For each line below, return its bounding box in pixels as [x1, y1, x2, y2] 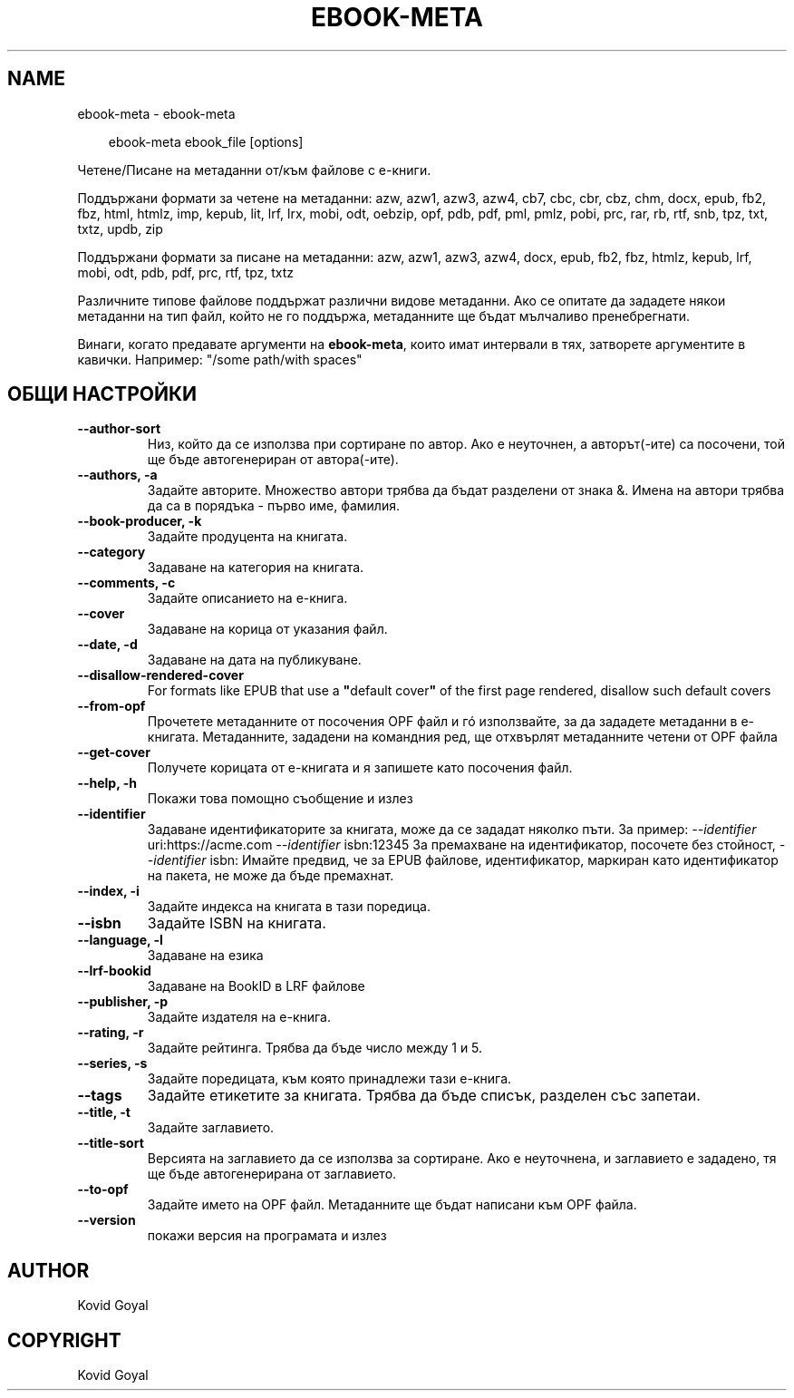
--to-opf [77, 1181, 129, 1198]
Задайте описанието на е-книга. [147, 590, 348, 607]
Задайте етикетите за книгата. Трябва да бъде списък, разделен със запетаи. [147, 1086, 701, 1105]
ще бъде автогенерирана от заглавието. [147, 1166, 397, 1182]
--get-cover [77, 744, 150, 761]
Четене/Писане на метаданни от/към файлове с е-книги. [77, 161, 431, 178]
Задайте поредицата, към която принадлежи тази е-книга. [147, 1071, 512, 1087]
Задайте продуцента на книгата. [147, 529, 348, 545]
